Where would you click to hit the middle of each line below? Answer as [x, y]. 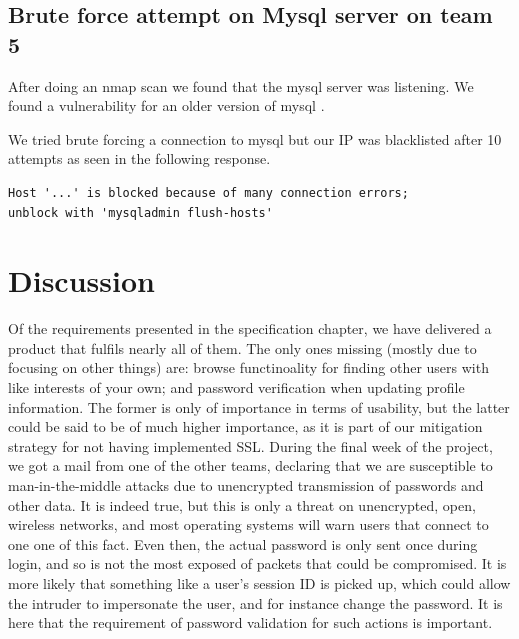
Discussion [81, 280]
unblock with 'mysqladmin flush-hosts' [140, 212]
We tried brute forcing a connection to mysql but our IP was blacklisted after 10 [255, 138]
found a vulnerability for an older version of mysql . [166, 105]
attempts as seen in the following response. [139, 158]
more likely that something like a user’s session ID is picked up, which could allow [259, 583]
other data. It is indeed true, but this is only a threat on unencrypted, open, [242, 504]
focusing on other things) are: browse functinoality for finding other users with [248, 367]
